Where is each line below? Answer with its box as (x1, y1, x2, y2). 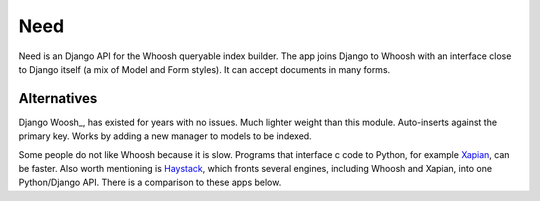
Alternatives (18, 90, 98, 107)
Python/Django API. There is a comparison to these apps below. (18, 176, 282, 189)
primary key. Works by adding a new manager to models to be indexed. (18, 130, 312, 142)
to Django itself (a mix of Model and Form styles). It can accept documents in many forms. (18, 63, 391, 75)
